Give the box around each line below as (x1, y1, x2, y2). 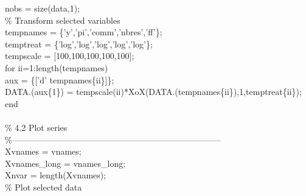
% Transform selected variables (5, 13, 120, 26)
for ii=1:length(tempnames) (5, 61, 108, 74)
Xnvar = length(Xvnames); (5, 169, 106, 181)
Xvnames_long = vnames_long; (5, 156, 126, 169)
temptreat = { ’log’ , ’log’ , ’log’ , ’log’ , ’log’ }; (5, 37, 153, 50)
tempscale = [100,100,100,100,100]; (5, 49, 134, 62)
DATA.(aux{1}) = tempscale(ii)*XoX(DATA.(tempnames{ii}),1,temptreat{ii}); (5, 85, 302, 98)
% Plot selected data (5, 180, 82, 193)
